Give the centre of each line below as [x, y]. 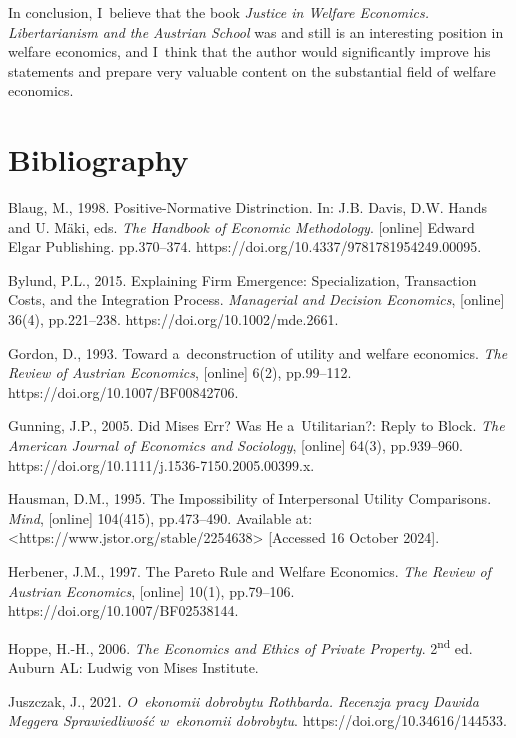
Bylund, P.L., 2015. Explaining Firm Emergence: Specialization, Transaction [242, 279]
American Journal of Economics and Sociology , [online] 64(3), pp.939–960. [235, 445]
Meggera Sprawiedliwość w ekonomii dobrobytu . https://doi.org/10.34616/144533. [257, 720]
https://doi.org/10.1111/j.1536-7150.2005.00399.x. [161, 464]
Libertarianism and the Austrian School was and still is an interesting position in [256, 31]
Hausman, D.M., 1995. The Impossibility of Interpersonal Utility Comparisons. [250, 498]
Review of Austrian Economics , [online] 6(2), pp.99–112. [180, 372]
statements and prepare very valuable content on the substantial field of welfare [252, 70]
